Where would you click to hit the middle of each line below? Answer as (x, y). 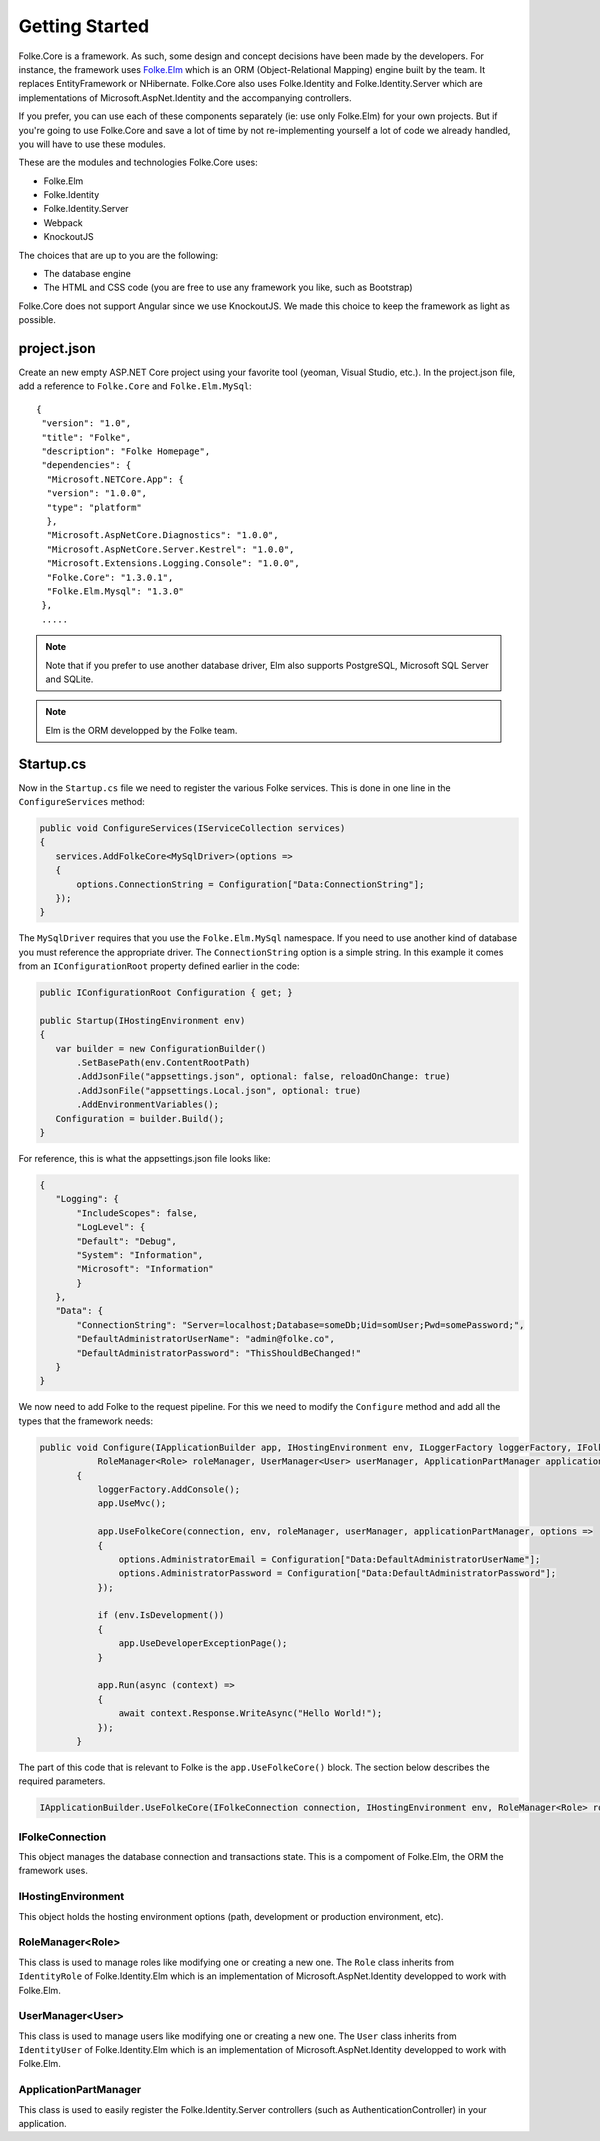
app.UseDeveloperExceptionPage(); (203, 1643)
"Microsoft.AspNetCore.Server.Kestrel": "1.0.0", (170, 549)
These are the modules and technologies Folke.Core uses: (138, 162)
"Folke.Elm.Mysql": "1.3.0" (115, 591)
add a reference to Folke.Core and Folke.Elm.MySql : (135, 386)
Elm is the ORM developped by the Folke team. (141, 730)
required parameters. (62, 1781)
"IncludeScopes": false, (137, 1213)
